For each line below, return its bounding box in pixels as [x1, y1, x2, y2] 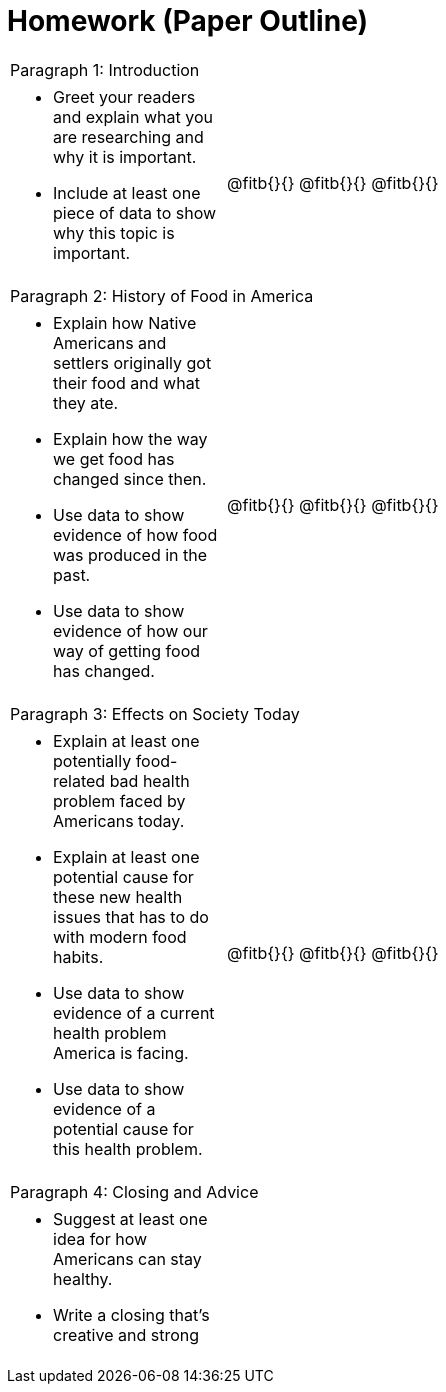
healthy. [53, 1268, 113, 1289]
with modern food [53, 926, 187, 947]
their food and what [53, 372, 200, 393]
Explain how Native [53, 312, 197, 333]
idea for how [53, 1228, 148, 1249]
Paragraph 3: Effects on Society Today [10, 703, 300, 724]
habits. [53, 946, 104, 967]
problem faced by [53, 790, 186, 811]
